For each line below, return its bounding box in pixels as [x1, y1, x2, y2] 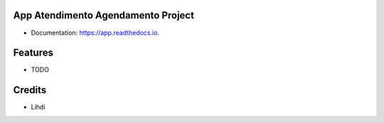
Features [13, 47, 53, 59]
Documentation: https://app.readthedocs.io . [31, 28, 160, 37]
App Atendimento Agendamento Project [13, 9, 195, 21]
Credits [13, 84, 47, 96]
